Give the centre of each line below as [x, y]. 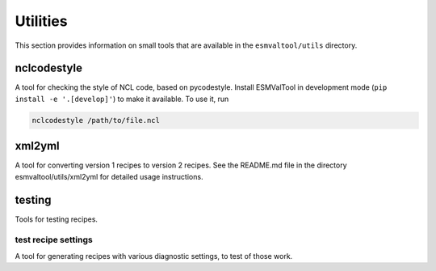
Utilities [41, 21]
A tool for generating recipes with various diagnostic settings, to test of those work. [154, 256]
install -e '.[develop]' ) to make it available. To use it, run [122, 99]
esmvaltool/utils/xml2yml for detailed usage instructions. [109, 176]
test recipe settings [54, 240]
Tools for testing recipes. [57, 219]
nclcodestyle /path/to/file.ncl [96, 120]
